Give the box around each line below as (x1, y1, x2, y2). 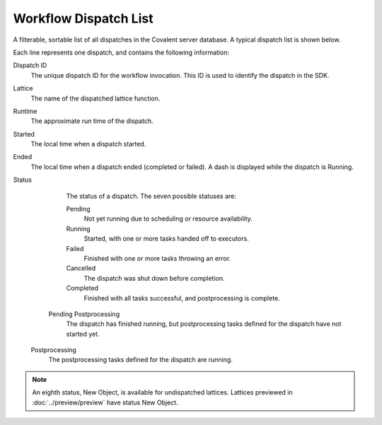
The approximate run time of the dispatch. (30, 117, 154, 125)
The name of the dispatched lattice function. (30, 94, 161, 103)
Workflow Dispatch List (13, 11, 154, 26)
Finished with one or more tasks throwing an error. (83, 254, 231, 262)
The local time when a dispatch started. (30, 140, 146, 149)
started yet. (66, 330, 100, 338)
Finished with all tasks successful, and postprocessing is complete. (83, 293, 281, 302)
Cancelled (66, 264, 96, 272)
